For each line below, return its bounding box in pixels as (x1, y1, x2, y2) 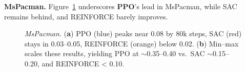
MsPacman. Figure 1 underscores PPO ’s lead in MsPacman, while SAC (4, 1, 237, 11)
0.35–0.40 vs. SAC (147, 48, 205, 59)
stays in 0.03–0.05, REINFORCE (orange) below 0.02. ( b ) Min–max (25, 38, 239, 49)
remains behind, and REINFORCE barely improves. (4, 11, 168, 21)
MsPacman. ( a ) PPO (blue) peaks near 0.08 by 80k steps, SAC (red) (25, 28, 242, 39)
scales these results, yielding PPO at (25, 48, 139, 59)
